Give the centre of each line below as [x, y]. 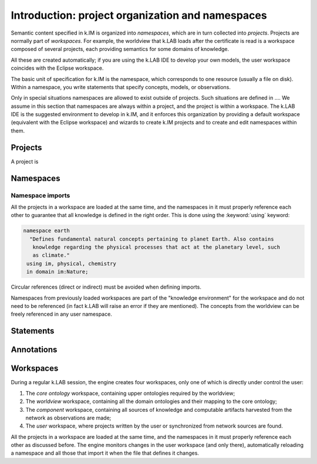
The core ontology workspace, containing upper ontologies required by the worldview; [130, 393]
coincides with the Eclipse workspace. [57, 68]
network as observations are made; [68, 418]
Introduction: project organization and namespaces [139, 15]
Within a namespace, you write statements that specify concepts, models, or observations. [121, 87]
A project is [25, 161]
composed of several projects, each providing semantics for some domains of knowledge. [120, 49]
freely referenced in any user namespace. [62, 314]
